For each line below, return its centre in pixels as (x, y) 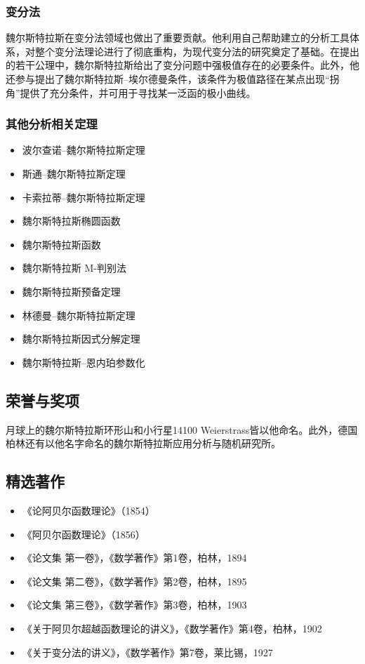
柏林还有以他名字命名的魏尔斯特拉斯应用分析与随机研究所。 (143, 443)
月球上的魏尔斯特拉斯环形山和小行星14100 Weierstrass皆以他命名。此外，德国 (182, 429)
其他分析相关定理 (52, 124)
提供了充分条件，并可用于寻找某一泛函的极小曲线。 (138, 92)
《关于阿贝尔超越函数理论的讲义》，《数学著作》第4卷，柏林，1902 (172, 628)
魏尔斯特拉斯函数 (61, 244)
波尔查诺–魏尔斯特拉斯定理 (84, 150)
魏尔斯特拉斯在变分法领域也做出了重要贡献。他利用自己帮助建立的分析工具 (178, 38)
